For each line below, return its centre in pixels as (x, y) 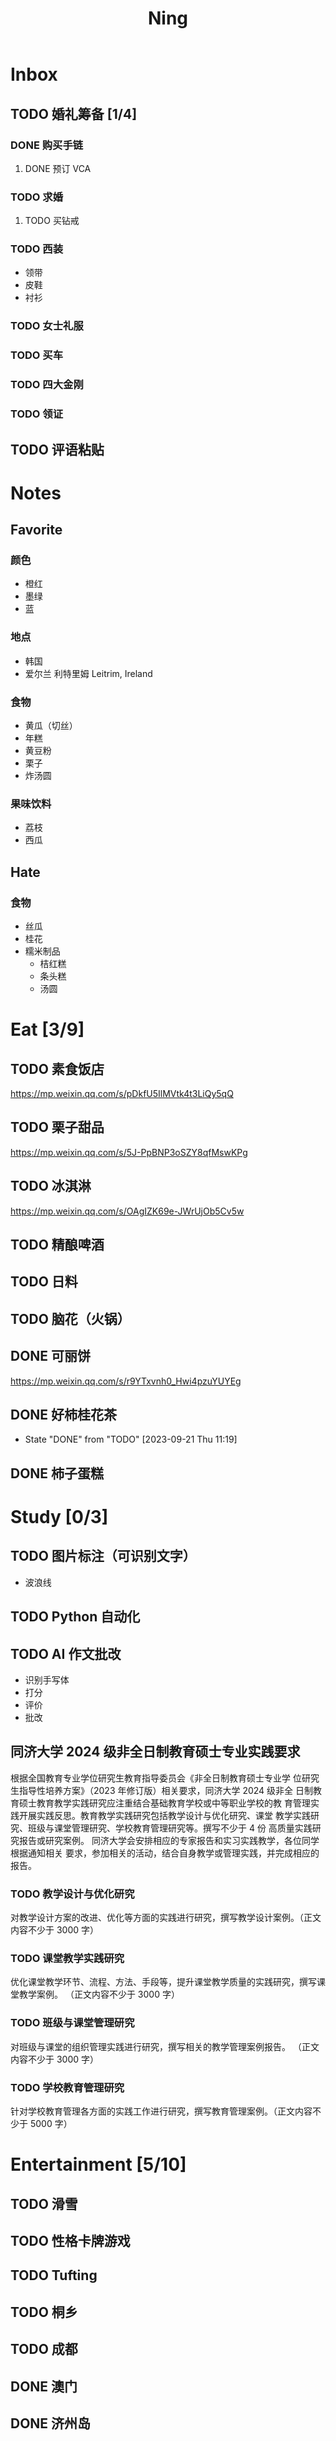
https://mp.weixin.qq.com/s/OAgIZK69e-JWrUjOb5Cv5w (127, 1211)
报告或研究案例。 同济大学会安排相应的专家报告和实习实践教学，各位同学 (169, 1840)
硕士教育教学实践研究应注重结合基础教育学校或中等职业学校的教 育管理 (164, 1803)
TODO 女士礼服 (47, 326)
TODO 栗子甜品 (57, 1127)
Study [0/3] (59, 1517)
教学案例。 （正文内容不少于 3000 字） (99, 1994)
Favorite (36, 530)
